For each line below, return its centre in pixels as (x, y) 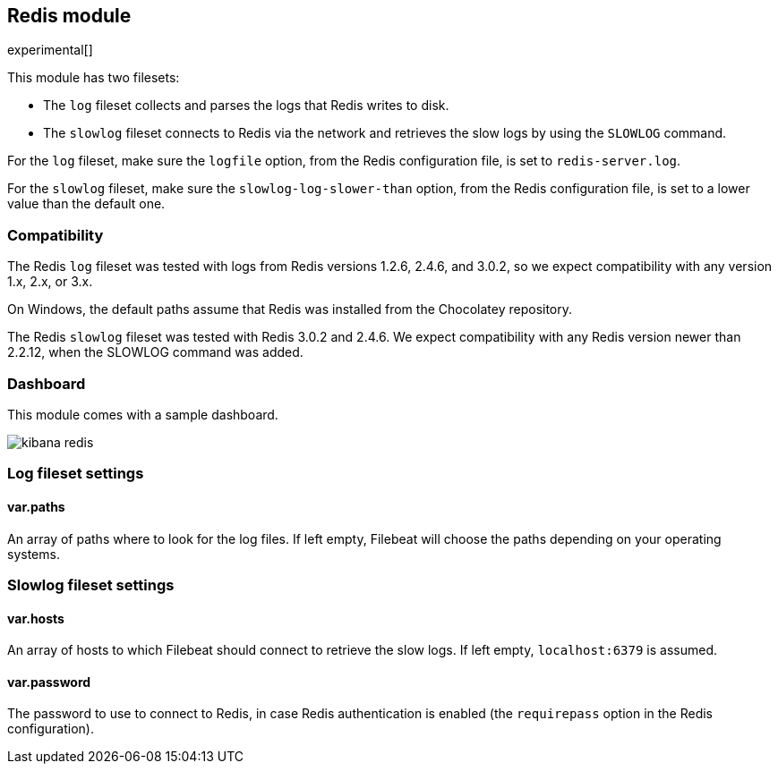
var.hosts (36, 618)
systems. (34, 554)
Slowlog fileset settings (91, 585)
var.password (49, 682)
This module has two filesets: (94, 78)
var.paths (36, 506)
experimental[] (50, 50)
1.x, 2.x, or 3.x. (50, 282)
